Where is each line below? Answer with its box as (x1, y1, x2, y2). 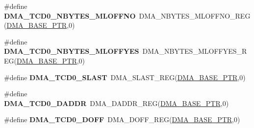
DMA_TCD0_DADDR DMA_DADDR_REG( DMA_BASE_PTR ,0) (4, 98, 229, 108)
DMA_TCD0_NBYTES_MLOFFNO (4, 10, 136, 21)
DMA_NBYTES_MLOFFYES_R (142, 46, 247, 56)
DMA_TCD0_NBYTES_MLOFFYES (4, 46, 139, 56)
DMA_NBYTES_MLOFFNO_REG (139, 10, 251, 21)
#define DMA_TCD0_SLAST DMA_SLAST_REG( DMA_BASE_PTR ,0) (4, 72, 246, 82)
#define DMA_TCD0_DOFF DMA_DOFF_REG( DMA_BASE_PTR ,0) (4, 114, 240, 125)
